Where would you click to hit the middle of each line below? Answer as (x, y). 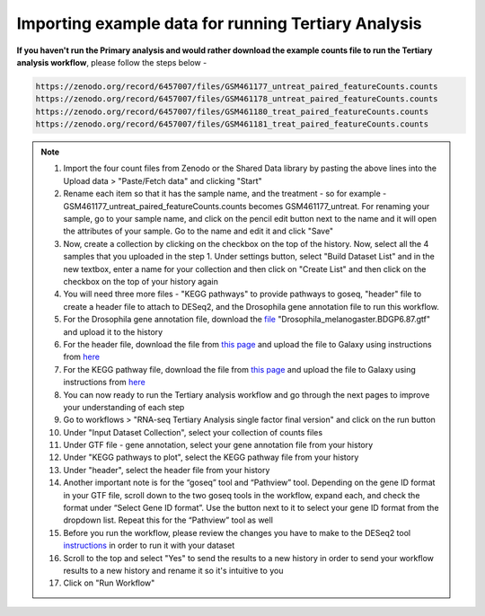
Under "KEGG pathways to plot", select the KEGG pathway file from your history (211, 457)
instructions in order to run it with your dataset (149, 546)
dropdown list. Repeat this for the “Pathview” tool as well (168, 520)
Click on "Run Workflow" (109, 583)
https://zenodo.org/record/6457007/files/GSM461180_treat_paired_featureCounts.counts (232, 111)
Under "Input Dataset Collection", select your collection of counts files (193, 432)
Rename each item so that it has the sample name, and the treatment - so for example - (225, 194)
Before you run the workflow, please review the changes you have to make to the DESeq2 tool (237, 532)
